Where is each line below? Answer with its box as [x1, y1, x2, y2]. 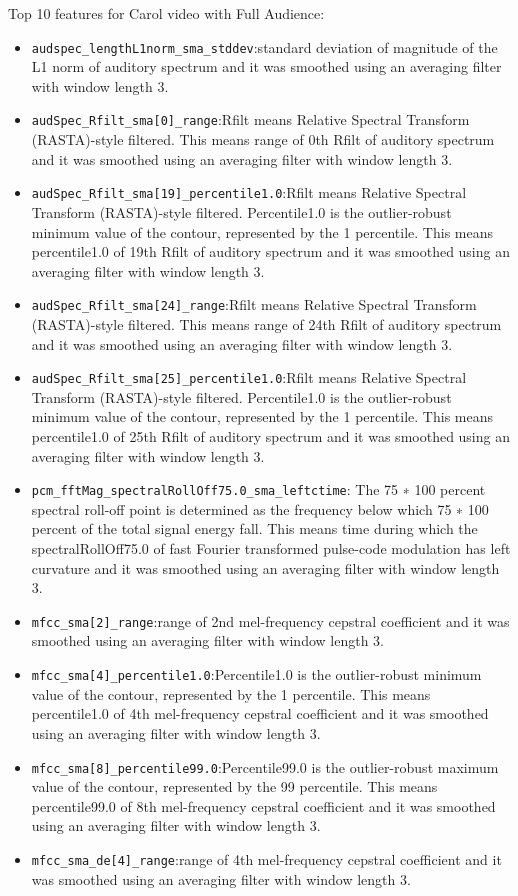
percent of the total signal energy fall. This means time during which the [31, 518, 478, 539]
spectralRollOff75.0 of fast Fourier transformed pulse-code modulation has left [31, 538, 511, 559]
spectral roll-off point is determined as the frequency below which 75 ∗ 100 [31, 498, 489, 519]
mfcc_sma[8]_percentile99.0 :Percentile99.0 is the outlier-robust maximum [31, 756, 499, 777]
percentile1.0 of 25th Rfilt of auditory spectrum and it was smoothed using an [31, 426, 510, 446]
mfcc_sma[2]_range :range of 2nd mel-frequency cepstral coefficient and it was [31, 610, 510, 631]
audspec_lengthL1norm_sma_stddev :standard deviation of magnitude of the [31, 36, 498, 57]
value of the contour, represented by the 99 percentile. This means [31, 776, 438, 797]
